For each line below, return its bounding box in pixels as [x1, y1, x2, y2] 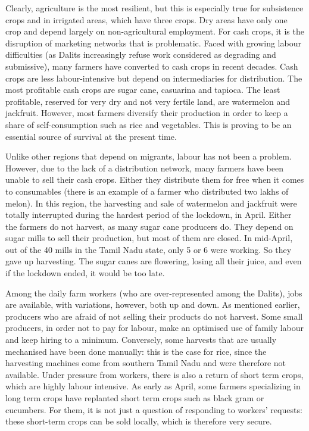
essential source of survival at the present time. [5, 130, 177, 142]
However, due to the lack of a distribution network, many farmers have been [5, 161, 283, 174]
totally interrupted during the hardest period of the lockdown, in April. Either [5, 208, 292, 221]
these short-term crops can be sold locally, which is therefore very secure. [5, 415, 272, 427]
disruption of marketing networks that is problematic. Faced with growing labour [5, 36, 301, 49]
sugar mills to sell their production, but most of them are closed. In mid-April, [5, 232, 293, 244]
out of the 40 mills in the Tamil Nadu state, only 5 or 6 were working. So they [5, 243, 292, 255]
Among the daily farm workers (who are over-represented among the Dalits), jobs [5, 286, 302, 299]
